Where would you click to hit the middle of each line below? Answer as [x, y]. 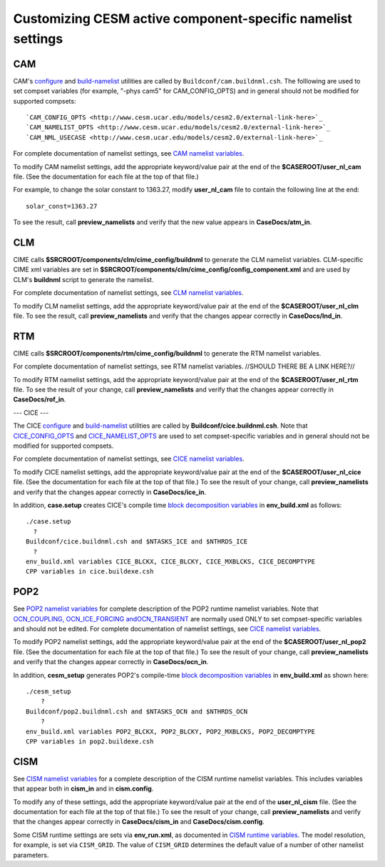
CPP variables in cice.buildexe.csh [90, 572]
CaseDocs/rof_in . [40, 399]
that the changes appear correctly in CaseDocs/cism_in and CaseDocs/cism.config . [139, 822]
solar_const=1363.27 [62, 206]
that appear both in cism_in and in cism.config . [83, 788]
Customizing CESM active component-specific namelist [183, 19]
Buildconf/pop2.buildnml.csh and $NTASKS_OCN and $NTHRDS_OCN [137, 711]
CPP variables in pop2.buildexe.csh [90, 741]
